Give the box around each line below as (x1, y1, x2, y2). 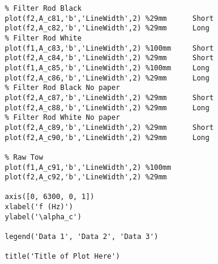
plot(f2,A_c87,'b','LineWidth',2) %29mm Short (5, 93, 214, 102)
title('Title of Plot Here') (5, 252, 120, 261)
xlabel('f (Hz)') (5, 203, 73, 212)
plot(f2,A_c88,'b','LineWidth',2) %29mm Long (5, 103, 210, 112)
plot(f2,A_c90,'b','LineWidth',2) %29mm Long (5, 133, 210, 142)
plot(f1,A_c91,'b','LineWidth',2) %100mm (5, 163, 172, 172)
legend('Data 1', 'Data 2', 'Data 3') (5, 232, 158, 241)
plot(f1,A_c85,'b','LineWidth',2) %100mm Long (5, 63, 210, 72)
